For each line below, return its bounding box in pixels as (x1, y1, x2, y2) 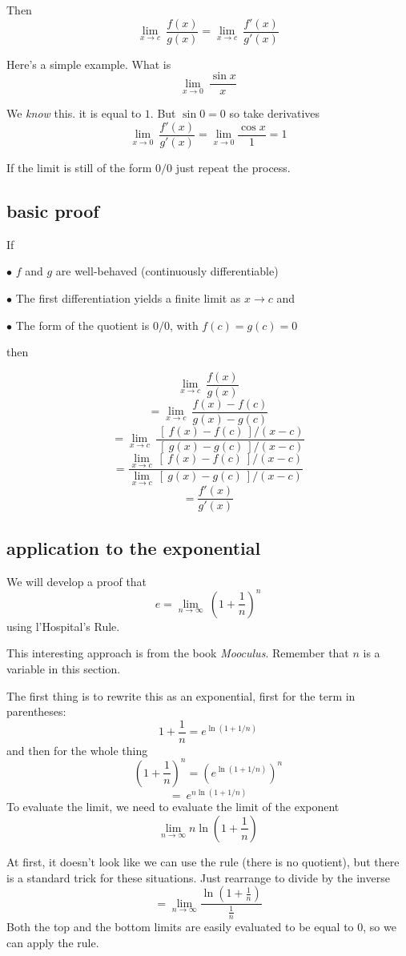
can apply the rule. (6, 934, 99, 950)
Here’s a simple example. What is (6, 55, 171, 72)
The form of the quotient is (15, 316, 150, 333)
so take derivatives (229, 105, 320, 122)
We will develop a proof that (6, 572, 147, 589)
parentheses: (6, 703, 66, 720)
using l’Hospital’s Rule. (6, 617, 120, 634)
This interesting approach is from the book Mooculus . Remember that (6, 645, 349, 661)
